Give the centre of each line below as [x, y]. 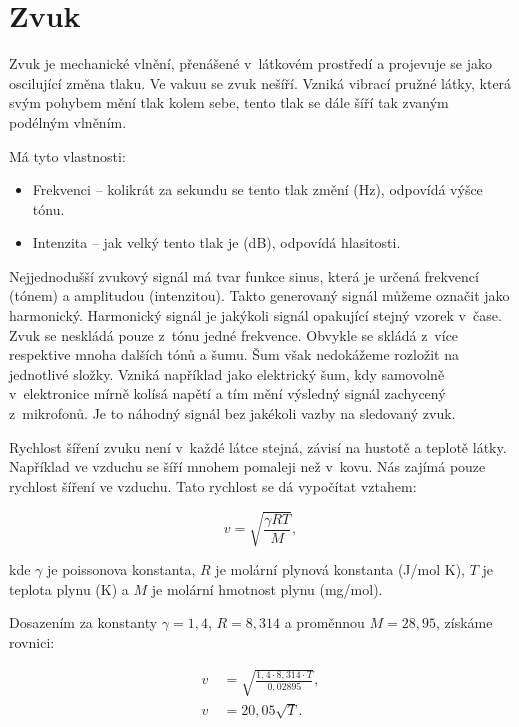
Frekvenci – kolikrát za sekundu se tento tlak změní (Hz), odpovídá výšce [257, 189]
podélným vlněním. [68, 121]
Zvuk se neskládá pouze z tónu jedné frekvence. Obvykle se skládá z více [234, 334]
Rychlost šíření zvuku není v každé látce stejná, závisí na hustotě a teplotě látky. [258, 446]
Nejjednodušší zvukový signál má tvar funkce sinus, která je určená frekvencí [244, 275]
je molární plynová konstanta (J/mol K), [340, 568]
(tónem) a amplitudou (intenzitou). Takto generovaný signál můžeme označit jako [259, 295]
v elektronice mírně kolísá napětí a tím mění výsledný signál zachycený [227, 393]
